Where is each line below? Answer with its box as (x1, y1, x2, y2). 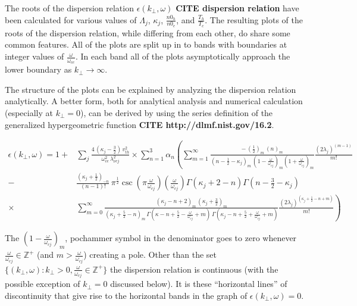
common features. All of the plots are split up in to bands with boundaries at (5, 38, 287, 51)
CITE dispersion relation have (176, 2, 299, 14)
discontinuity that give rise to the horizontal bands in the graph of (5, 289, 248, 301)
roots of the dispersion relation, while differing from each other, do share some (5, 26, 290, 39)
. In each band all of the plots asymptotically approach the (75, 50, 290, 63)
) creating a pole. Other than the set (83, 248, 217, 261)
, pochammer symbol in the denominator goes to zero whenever (65, 232, 297, 244)
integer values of (5, 50, 64, 63)
